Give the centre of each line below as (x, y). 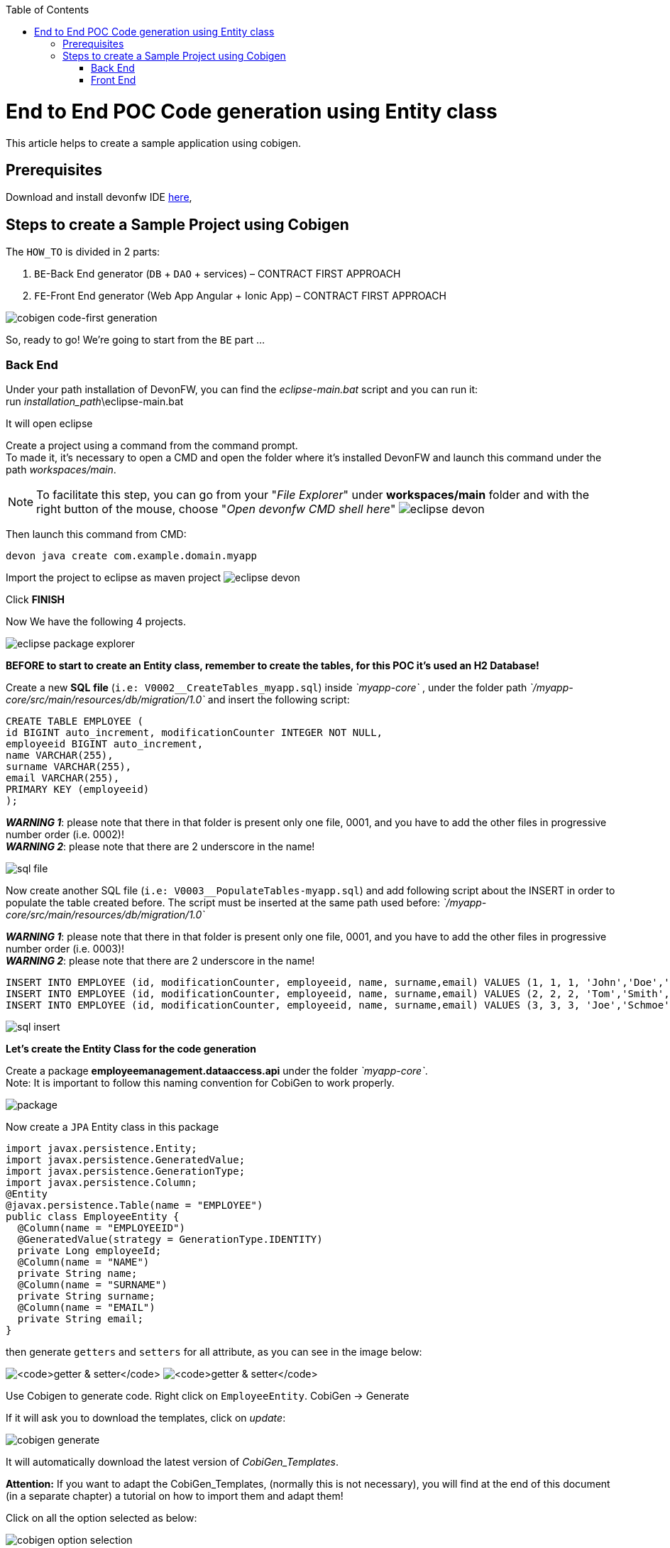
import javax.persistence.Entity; (101, 1148)
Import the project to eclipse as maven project (114, 577)
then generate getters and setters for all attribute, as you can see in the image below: (214, 1351)
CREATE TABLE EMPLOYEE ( (75, 721)
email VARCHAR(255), (63, 778)
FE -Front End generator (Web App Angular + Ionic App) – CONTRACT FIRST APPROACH (240, 296)
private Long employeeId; (89, 1250)
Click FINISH (35, 599)
